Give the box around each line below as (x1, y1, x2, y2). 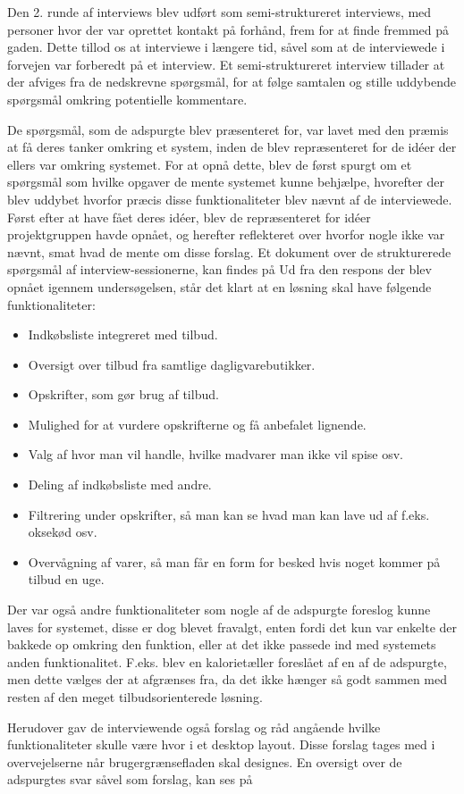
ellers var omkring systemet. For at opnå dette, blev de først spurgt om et (7, 155, 412, 173)
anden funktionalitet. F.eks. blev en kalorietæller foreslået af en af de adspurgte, (7, 652, 447, 671)
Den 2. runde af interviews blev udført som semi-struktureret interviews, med (7, 3, 432, 21)
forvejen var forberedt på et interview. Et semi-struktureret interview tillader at (7, 54, 445, 73)
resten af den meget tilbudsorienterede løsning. (7, 688, 263, 706)
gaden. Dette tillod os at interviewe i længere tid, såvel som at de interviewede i (7, 38, 445, 56)
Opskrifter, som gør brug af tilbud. (28, 385, 219, 404)
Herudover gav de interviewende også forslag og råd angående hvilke (7, 717, 381, 736)
